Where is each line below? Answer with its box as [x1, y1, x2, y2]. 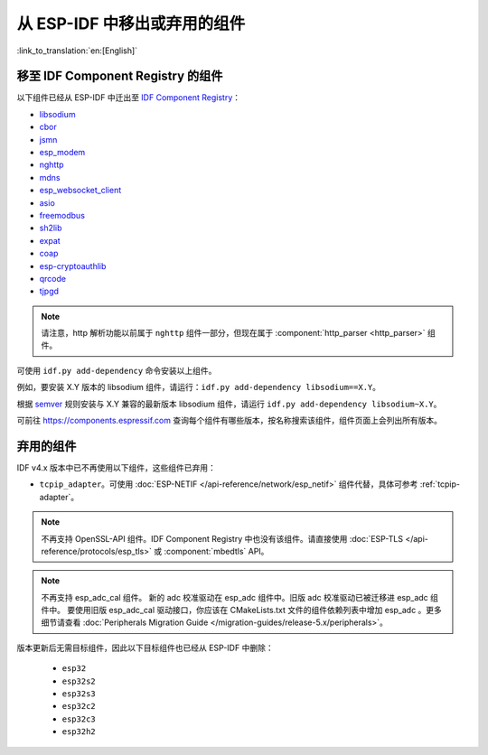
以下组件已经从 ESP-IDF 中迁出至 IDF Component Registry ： [16, 92, 241, 103]
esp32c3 [61, 713, 97, 724]
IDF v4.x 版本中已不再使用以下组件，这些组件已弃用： [16, 461, 217, 473]
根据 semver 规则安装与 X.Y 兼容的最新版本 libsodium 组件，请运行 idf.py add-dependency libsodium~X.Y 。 [16, 398, 442, 409]
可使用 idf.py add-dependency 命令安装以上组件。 [16, 365, 217, 376]
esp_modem [39, 147, 86, 158]
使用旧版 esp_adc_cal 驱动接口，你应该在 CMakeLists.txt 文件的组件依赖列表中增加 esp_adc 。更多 [74, 605, 443, 616]
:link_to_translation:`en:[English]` [16, 45, 138, 56]
